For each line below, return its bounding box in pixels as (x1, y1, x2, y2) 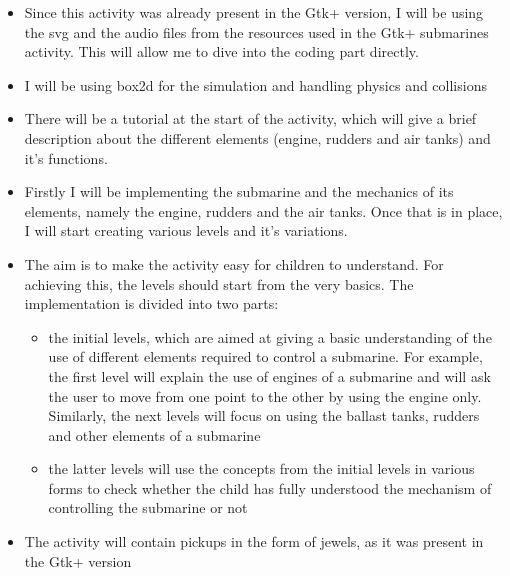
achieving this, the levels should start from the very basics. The (24, 273, 414, 294)
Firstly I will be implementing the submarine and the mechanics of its (24, 181, 454, 202)
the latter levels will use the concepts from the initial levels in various (48, 458, 475, 479)
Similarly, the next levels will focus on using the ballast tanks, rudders (48, 405, 480, 426)
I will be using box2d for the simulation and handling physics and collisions (24, 74, 487, 95)
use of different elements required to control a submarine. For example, (48, 346, 483, 367)
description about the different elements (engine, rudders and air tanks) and (24, 127, 491, 148)
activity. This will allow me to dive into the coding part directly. (24, 41, 419, 62)
